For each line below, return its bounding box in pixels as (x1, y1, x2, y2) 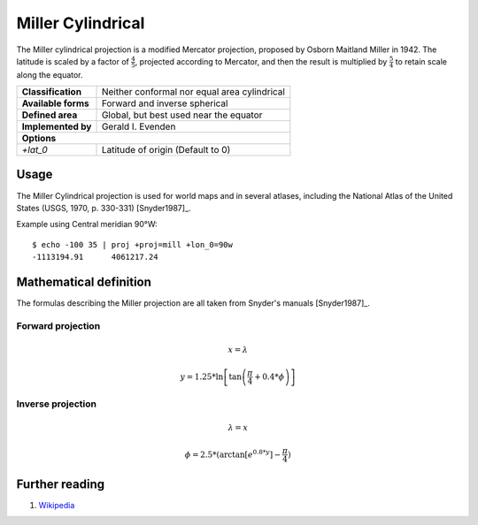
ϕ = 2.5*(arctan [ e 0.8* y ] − (184, 448, 281, 460)
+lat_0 (21, 144, 48, 156)
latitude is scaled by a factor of (16, 56, 130, 66)
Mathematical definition (16, 274, 152, 289)
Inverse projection (16, 398, 97, 410)
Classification (21, 86, 82, 98)
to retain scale (395, 56, 447, 66)
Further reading (16, 476, 105, 491)
